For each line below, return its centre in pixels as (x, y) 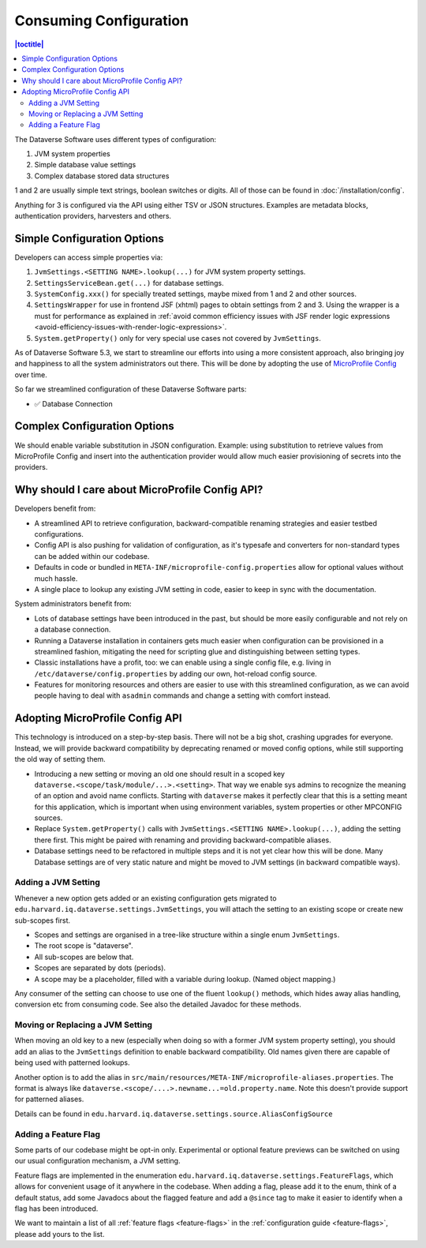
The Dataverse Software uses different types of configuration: (116, 139)
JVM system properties (72, 154)
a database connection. (73, 630)
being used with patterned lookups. (72, 1062)
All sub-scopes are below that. (84, 957)
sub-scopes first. (43, 920)
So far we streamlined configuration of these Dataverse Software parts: (131, 389)
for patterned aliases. (49, 1099)
